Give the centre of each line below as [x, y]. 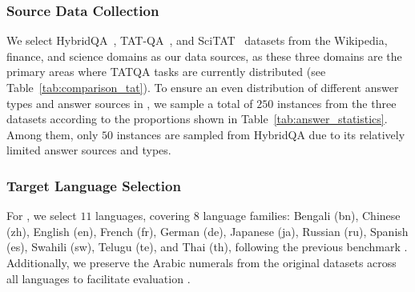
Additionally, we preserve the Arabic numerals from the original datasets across [201, 262]
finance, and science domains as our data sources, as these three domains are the [204, 56]
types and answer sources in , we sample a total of [130, 103]
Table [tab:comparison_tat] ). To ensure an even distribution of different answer [203, 87]
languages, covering [143, 216]
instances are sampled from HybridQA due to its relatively [261, 134]
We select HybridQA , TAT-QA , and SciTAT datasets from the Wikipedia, [197, 40]
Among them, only [52, 134]
